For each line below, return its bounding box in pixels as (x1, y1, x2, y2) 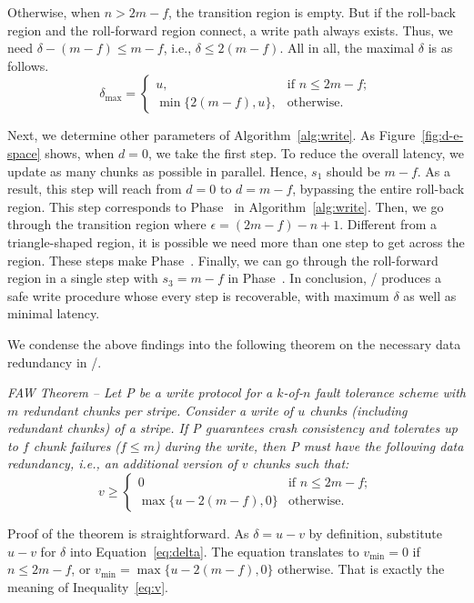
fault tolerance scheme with (315, 383, 466, 402)
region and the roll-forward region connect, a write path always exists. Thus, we (7, 20, 453, 39)
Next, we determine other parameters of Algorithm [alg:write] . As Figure (7, 126, 416, 145)
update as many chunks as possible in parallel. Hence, (7, 161, 308, 180)
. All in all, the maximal (279, 38, 415, 57)
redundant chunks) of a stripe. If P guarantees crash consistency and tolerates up (7, 418, 458, 437)
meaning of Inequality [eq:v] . (7, 577, 168, 596)
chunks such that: (252, 454, 349, 473)
